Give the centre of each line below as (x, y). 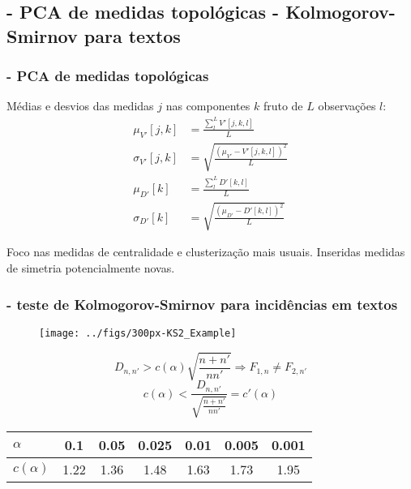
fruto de (283, 106)
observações (347, 106)
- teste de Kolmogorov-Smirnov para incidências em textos (202, 304)
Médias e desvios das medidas (80, 106)
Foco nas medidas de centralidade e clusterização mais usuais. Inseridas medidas (206, 252)
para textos (132, 35)
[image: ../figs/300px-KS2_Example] (138, 333)
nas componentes (208, 106)
